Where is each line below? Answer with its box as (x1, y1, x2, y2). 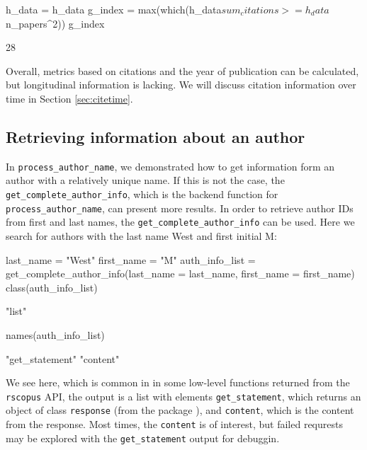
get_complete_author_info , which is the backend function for (6, 187, 278, 202)
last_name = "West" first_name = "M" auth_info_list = (6, 252, 256, 267)
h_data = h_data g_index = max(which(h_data (6, 2, 222, 16)
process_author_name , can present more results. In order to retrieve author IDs (6, 200, 354, 215)
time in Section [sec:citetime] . (6, 91, 133, 105)
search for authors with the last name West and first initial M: (6, 228, 277, 243)
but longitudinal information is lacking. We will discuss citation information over (6, 77, 356, 92)
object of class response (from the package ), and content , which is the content (6, 403, 354, 417)
